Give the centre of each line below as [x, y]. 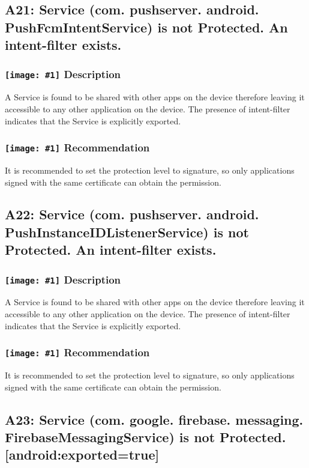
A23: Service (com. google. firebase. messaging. [154, 419]
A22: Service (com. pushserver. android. [132, 214]
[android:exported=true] [82, 454]
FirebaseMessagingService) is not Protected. [145, 436]
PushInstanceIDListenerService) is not [127, 232]
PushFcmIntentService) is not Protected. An [146, 27]
